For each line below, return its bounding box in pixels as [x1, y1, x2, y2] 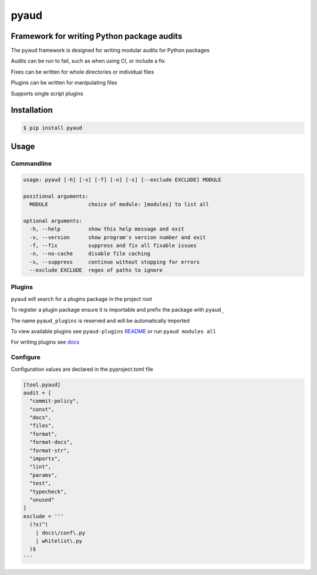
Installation [11, 105, 53, 115]
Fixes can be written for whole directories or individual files [11, 68, 154, 75]
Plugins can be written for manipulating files [11, 79, 117, 86]
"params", [29, 472, 58, 479]
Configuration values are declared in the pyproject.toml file [11, 365, 153, 373]
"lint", [29, 463, 52, 470]
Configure [11, 353, 41, 362]
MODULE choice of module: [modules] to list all [29, 200, 210, 208]
